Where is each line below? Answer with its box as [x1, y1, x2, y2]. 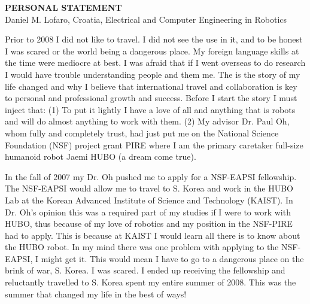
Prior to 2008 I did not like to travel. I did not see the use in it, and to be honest [5, 33, 303, 45]
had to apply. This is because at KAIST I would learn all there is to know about [5, 229, 300, 241]
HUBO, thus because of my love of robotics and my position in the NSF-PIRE [5, 217, 293, 230]
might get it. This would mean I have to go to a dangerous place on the [41, 252, 304, 265]
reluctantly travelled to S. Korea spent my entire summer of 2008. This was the [5, 276, 296, 288]
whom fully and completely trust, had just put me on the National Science [5, 126, 279, 139]
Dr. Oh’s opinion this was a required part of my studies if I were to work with [5, 205, 291, 218]
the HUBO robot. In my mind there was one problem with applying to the [5, 241, 279, 253]
